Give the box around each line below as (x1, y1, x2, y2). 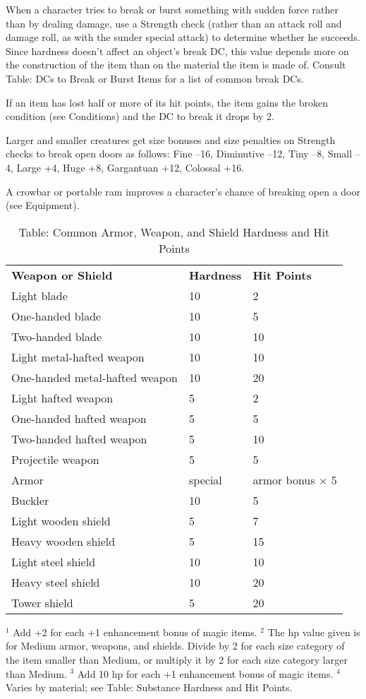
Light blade (11, 287, 68, 304)
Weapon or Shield (11, 266, 113, 283)
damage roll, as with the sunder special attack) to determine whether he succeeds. (6, 30, 360, 44)
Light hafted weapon (11, 389, 114, 406)
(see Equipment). (6, 198, 80, 213)
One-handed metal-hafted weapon (11, 369, 178, 386)
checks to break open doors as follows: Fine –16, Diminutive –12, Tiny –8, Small (6, 146, 353, 161)
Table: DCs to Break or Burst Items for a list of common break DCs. (6, 71, 304, 85)
